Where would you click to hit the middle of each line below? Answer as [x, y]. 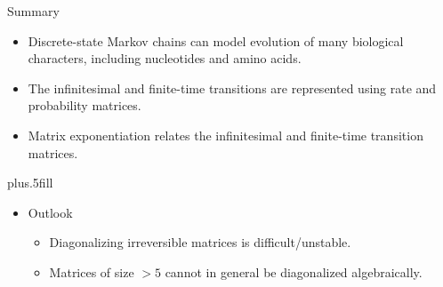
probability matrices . [85, 105]
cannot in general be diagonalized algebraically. [294, 271]
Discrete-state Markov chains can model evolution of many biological [216, 40]
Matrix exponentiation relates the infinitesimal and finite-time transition [226, 135]
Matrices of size [92, 271]
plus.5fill [30, 183]
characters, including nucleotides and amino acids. [165, 58]
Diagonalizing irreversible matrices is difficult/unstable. [200, 242]
